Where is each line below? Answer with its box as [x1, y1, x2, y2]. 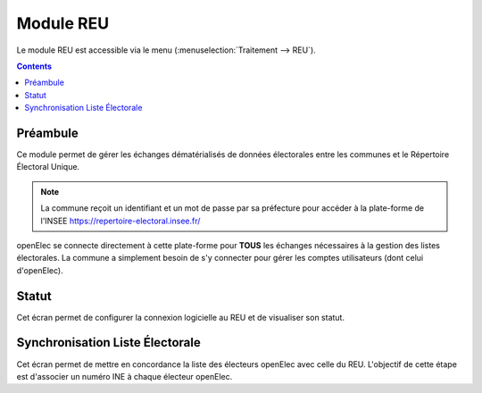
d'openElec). [16, 264, 63, 276]
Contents [16, 61, 53, 71]
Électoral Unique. [16, 162, 80, 172]
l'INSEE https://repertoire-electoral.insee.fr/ [40, 215, 201, 226]
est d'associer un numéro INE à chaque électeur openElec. [16, 371, 233, 381]
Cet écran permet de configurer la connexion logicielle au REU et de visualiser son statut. [16, 312, 345, 322]
